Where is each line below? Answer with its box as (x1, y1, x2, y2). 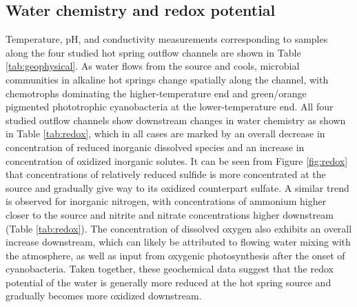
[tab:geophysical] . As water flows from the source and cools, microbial (6, 59, 300, 73)
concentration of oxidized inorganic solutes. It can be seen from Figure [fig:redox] (6, 153, 348, 168)
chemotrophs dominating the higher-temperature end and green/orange (6, 86, 307, 100)
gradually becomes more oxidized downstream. (6, 288, 202, 303)
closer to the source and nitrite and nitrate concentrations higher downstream (6, 207, 334, 221)
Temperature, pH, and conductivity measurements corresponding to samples (6, 32, 328, 46)
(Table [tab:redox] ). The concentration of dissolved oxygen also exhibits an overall (6, 221, 352, 235)
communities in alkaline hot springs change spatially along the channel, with (6, 72, 329, 86)
